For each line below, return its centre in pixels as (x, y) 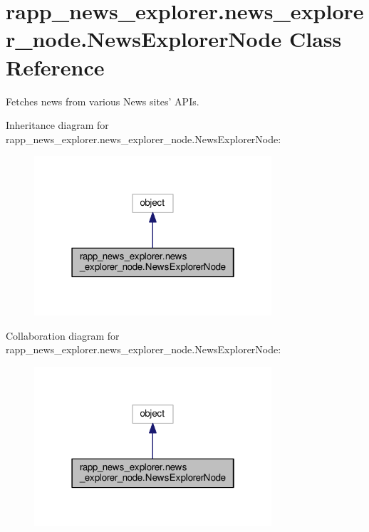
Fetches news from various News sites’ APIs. (103, 101)
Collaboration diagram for (63, 335)
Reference (55, 67)
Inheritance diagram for (57, 125)
